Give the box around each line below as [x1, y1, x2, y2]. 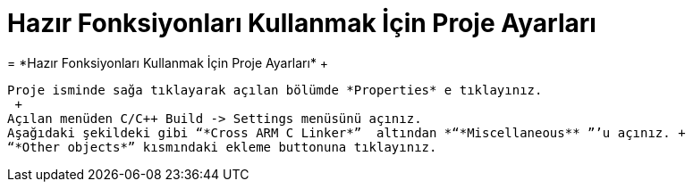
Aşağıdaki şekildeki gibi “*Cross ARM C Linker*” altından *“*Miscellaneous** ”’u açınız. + [7, 125, 686, 140]
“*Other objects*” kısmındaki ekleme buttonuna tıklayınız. [7, 139, 437, 154]
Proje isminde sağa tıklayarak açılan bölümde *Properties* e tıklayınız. [7, 82, 543, 97]
